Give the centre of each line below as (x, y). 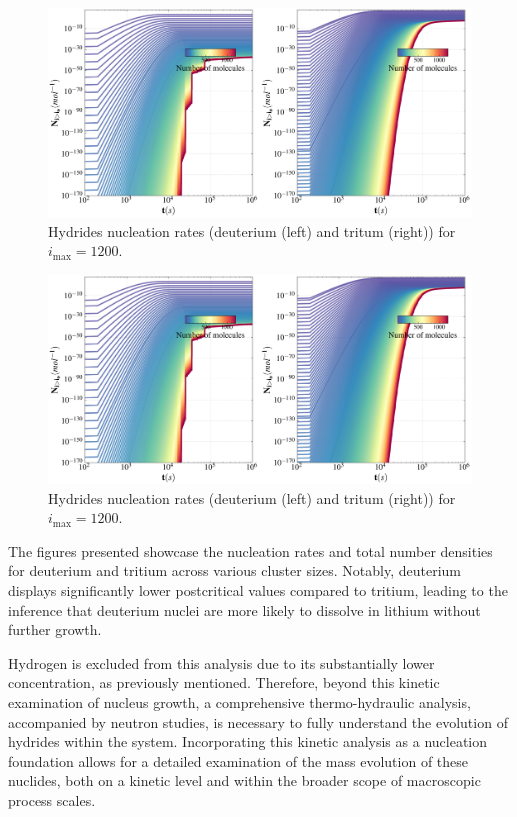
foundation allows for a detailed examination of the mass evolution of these (238, 760)
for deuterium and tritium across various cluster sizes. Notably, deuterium (235, 570)
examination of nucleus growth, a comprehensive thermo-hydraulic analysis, (239, 701)
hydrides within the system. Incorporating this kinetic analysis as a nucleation (248, 741)
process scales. (52, 799)
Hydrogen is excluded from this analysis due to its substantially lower (221, 662)
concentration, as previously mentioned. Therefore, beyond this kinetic (224, 682)
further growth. (55, 629)
